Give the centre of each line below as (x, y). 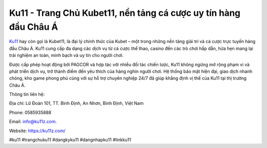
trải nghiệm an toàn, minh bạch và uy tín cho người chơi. (66, 55)
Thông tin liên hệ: (27, 95)
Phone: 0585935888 (30, 112)
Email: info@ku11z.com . (33, 122)
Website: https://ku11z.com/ (37, 131)
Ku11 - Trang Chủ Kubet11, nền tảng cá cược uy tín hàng (125, 13)
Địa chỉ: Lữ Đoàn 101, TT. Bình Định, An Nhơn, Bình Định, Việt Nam (76, 103)
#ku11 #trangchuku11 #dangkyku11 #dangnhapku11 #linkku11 (70, 140)
